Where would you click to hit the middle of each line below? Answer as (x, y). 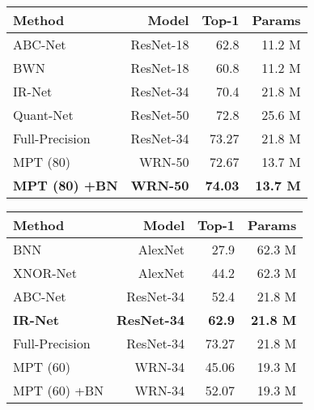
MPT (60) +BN (59, 390)
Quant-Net (43, 115)
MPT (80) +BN (66, 185)
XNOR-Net (45, 273)
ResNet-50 (160, 115)
